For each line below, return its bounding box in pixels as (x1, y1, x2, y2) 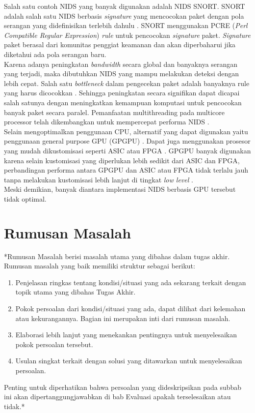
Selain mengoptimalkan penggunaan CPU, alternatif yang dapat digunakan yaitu (4, 126, 248, 136)
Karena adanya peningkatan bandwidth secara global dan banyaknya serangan (4, 59, 238, 69)
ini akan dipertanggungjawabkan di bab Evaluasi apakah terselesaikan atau (4, 391, 231, 402)
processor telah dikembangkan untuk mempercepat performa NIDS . (4, 117, 209, 127)
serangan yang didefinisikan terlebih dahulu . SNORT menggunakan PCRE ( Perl (4, 20, 248, 30)
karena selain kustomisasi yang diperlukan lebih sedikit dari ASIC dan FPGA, (4, 155, 240, 165)
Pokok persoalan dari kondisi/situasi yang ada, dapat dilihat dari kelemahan (15, 303, 246, 313)
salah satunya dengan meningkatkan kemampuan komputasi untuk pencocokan (4, 97, 242, 107)
